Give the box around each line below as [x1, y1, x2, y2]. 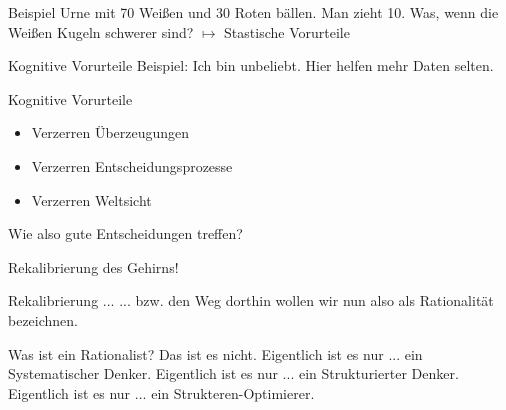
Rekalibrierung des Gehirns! [8, 256, 179, 277]
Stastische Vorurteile [224, 21, 350, 42]
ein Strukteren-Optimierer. [151, 382, 315, 403]
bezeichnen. [8, 309, 78, 330]
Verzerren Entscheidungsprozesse [31, 155, 233, 176]
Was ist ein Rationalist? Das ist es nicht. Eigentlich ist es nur [8, 343, 384, 364]
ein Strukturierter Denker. [298, 363, 459, 384]
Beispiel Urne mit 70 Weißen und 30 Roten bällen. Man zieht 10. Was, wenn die [8, 2, 499, 22]
